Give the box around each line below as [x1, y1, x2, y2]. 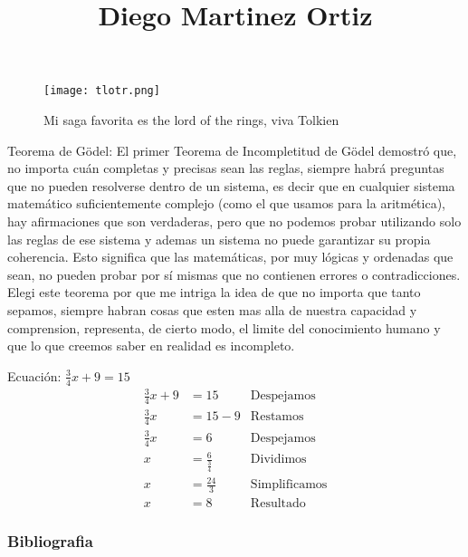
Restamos [250, 410, 304, 424]
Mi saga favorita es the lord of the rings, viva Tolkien [43, 110, 339, 130]
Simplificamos [250, 478, 328, 492]
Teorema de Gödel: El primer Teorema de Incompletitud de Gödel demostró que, [7, 140, 457, 159]
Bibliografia [7, 530, 93, 552]
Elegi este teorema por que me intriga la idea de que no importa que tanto [7, 283, 421, 302]
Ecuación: [7, 366, 62, 385]
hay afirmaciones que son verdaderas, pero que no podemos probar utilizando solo [7, 212, 462, 230]
